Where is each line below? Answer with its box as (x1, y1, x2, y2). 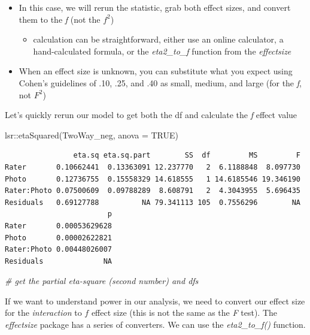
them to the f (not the (19, 13, 101, 25)
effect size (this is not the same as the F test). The (91, 306, 278, 319)
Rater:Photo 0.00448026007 (5, 245, 112, 254)
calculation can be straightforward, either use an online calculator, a (33, 33, 284, 46)
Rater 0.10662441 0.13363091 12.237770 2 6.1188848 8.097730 (5, 162, 300, 171)
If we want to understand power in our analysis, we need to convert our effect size (5, 294, 305, 307)
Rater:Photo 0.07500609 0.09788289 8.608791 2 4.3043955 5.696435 (5, 186, 300, 195)
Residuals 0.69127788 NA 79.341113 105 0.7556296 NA (5, 198, 300, 207)
